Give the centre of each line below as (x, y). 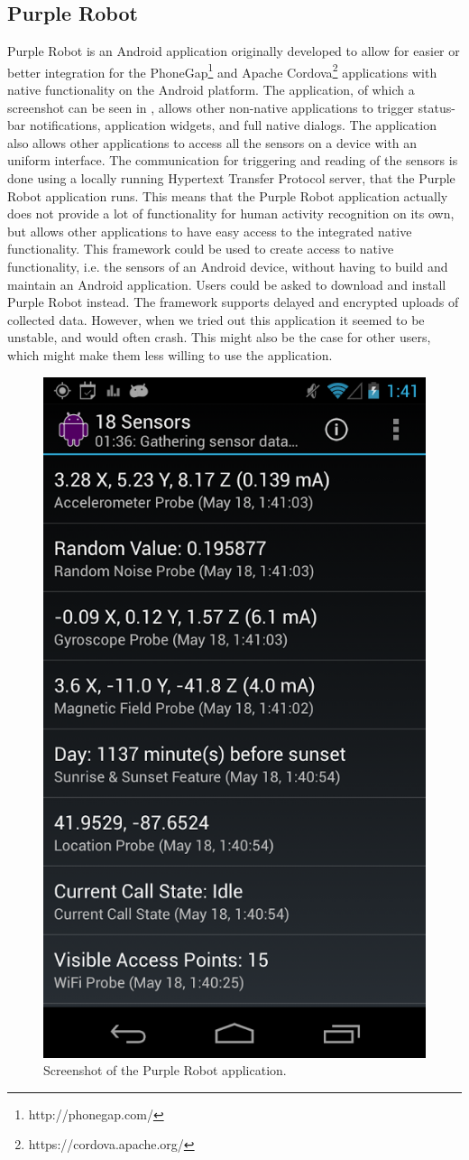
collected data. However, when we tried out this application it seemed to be (216, 319)
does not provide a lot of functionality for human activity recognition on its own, (231, 213)
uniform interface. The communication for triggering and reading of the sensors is (233, 160)
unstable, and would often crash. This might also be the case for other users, (219, 337)
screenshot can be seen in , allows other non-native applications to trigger (211, 107)
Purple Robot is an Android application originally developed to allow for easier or (234, 51)
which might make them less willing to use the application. (170, 354)
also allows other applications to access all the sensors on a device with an (212, 142)
